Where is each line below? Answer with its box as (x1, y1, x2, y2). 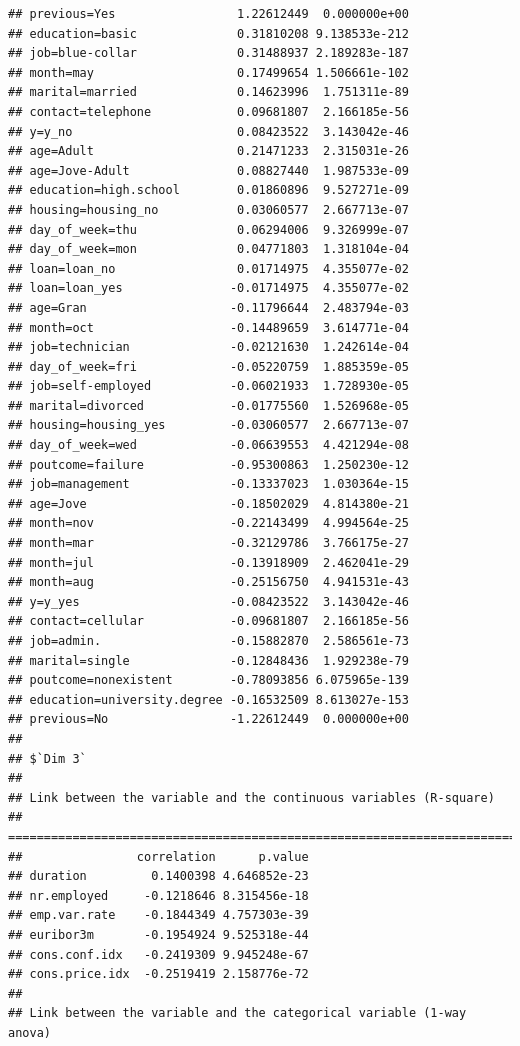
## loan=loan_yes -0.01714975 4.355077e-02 (8, 281, 409, 296)
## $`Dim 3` (8, 751, 87, 766)
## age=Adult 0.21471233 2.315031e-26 (8, 144, 409, 159)
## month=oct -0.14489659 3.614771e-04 (8, 320, 409, 335)
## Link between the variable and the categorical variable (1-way (8, 1006, 467, 1021)
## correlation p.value (8, 849, 309, 864)
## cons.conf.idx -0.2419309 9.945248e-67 (8, 947, 309, 962)
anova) (8, 1025, 51, 1040)
